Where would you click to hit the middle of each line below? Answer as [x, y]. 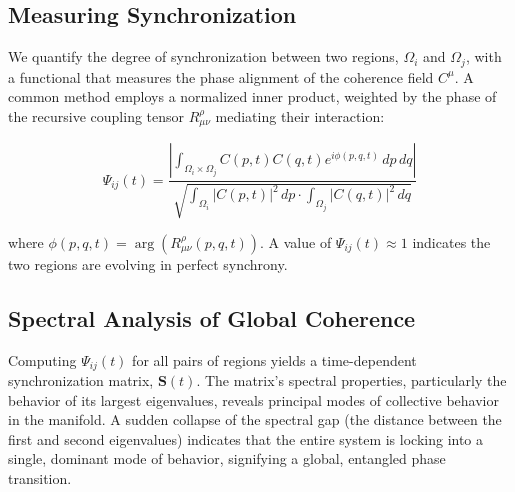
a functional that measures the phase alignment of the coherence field [221, 76]
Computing [42, 359]
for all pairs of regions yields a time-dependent [274, 359]
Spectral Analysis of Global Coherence [212, 317]
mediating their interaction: [300, 115]
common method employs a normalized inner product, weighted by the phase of [252, 96]
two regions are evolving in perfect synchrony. [148, 263]
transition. [40, 477]
